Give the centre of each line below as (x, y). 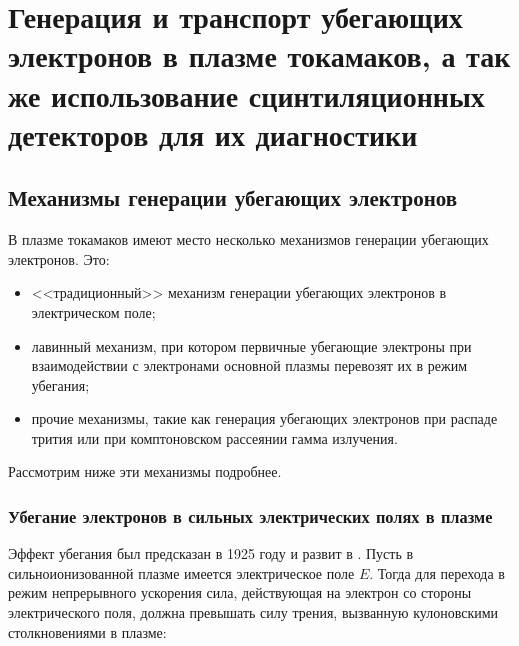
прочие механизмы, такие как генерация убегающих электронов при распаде (264, 418)
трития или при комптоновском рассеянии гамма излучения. (214, 437)
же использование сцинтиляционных (246, 94)
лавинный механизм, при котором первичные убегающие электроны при (251, 345)
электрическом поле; (93, 311)
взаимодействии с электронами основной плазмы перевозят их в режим (249, 365)
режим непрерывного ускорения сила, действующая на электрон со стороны (240, 592)
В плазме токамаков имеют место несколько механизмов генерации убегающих (248, 239)
